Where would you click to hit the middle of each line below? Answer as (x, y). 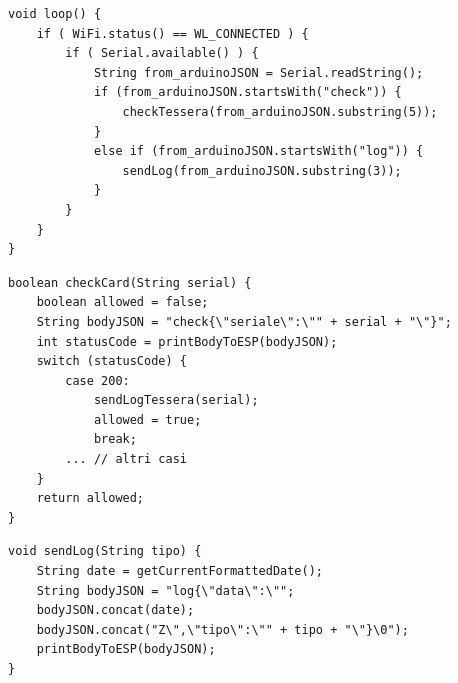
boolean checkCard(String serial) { (130, 282)
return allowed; (90, 498)
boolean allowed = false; (122, 302)
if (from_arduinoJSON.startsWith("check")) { (247, 92)
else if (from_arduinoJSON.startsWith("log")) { (258, 151)
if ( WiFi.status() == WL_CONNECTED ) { (172, 33)
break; (115, 439)
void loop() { (55, 14)
